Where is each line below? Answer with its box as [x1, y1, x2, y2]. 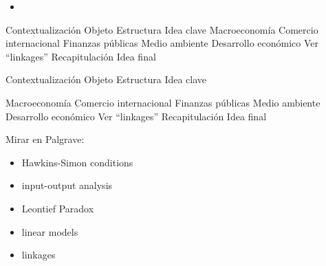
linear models [21, 224, 78, 239]
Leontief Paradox [21, 201, 94, 215]
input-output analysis [21, 178, 113, 192]
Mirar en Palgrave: [6, 132, 85, 146]
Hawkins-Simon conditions [21, 155, 133, 169]
